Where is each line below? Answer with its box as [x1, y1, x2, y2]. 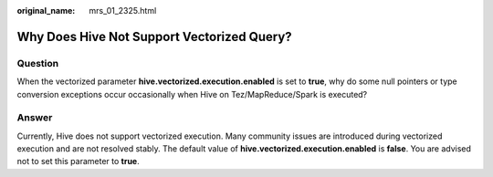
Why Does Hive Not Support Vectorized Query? [16, 28, 292, 45]
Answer [16, 111, 53, 124]
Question [16, 57, 59, 69]
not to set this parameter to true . [16, 156, 141, 167]
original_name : [16, 5, 76, 16]
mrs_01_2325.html [89, 5, 157, 16]
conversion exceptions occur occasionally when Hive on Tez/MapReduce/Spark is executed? [16, 88, 368, 99]
